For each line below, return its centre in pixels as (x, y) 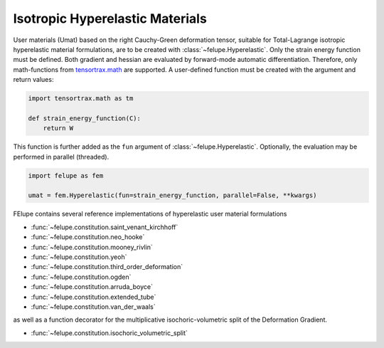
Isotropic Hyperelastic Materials (110, 19)
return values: (33, 80)
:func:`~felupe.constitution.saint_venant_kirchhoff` (105, 227)
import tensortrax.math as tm (81, 99)
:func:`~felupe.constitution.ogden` (81, 277)
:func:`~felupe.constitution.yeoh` (79, 257)
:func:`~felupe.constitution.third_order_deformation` (107, 267)
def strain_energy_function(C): (85, 118)
